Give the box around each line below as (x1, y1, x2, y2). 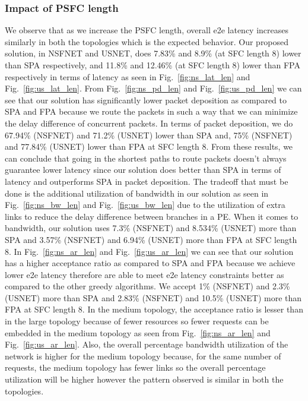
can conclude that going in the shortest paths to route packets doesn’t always (5, 151, 287, 164)
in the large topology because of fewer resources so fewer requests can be (5, 315, 269, 327)
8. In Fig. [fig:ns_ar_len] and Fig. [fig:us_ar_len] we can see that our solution (5, 245, 294, 257)
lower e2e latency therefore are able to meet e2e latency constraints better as (5, 268, 284, 280)
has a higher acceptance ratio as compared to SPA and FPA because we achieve (5, 257, 296, 269)
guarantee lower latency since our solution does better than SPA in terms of (5, 163, 281, 176)
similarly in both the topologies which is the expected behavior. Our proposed (5, 35, 289, 48)
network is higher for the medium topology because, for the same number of (5, 349, 281, 362)
